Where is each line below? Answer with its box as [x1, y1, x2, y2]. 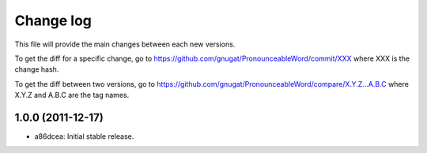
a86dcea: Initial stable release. [34, 132, 134, 141]
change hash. [14, 65, 59, 74]
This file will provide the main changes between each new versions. [14, 39, 236, 49]
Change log [14, 12, 93, 29]
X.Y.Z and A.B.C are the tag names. [14, 91, 130, 100]
